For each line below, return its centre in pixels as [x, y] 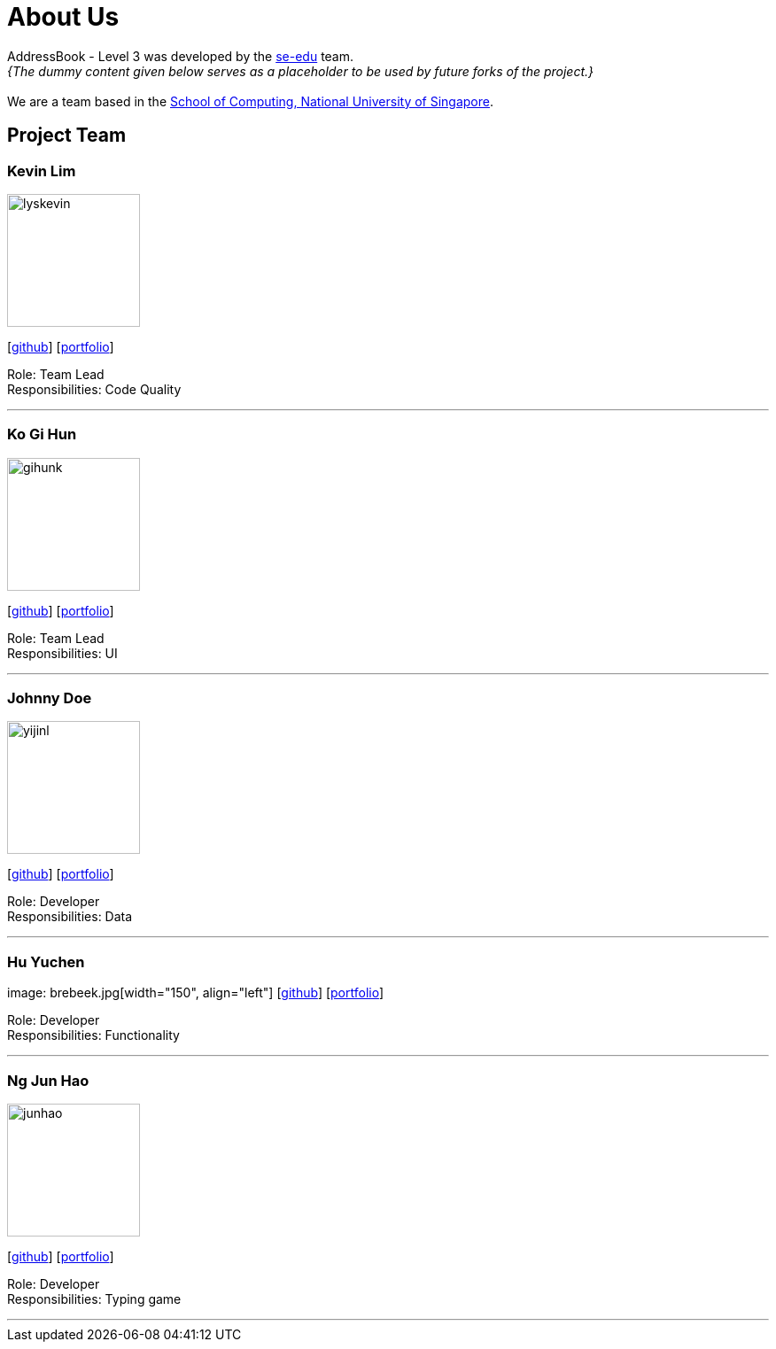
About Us [63, 17]
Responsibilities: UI [62, 653]
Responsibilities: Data [70, 917]
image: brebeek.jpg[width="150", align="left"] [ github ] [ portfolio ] [196, 993]
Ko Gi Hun [42, 434]
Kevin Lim [42, 171]
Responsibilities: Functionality [93, 1035]
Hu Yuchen [46, 961]
